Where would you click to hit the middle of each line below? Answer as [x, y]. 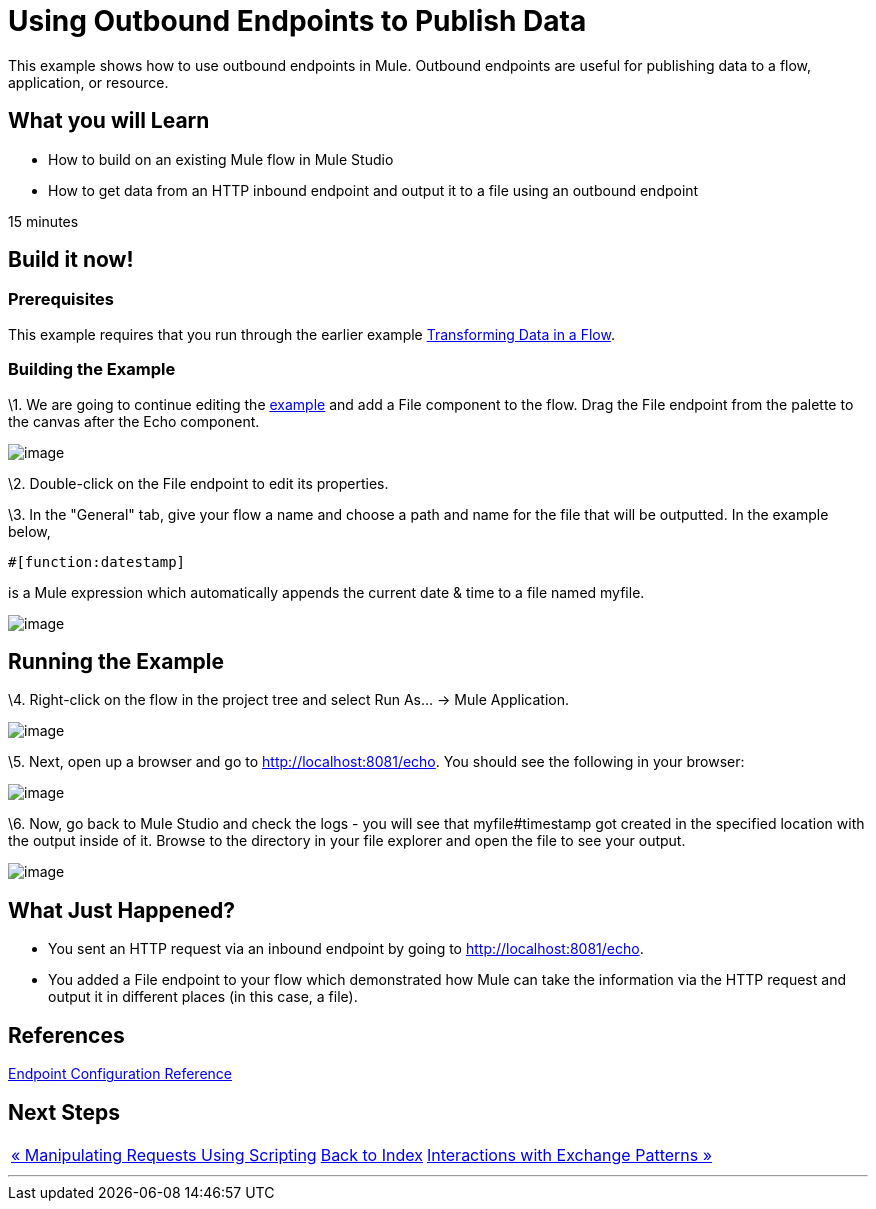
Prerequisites [61, 299]
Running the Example [116, 661]
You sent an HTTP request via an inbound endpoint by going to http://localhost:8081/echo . [346, 949]
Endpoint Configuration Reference [120, 1074]
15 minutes [43, 221]
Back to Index [371, 1154]
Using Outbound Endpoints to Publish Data [297, 21]
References [66, 1035]
